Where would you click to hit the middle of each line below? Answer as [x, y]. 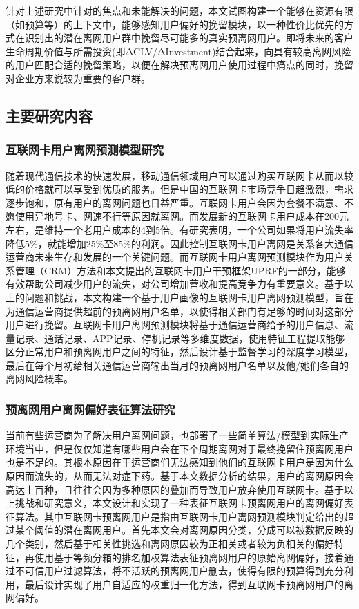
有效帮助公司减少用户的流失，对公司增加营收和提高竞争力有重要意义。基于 [175, 284]
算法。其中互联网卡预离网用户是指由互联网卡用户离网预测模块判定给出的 [179, 516]
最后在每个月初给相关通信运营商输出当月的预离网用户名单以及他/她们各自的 [177, 365]
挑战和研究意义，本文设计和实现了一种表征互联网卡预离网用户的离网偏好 [179, 503]
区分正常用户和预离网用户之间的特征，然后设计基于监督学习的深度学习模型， [179, 352]
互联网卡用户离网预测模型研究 [85, 150]
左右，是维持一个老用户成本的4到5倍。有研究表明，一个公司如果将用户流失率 [179, 229]
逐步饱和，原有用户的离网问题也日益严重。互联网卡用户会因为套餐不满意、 [175, 202]
